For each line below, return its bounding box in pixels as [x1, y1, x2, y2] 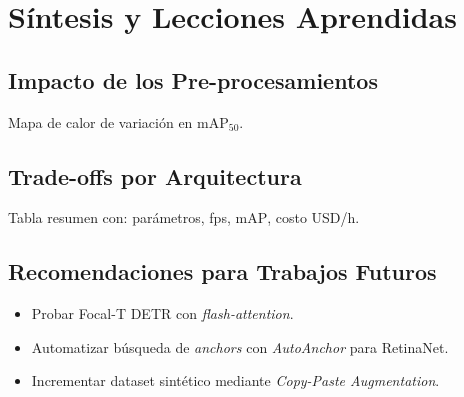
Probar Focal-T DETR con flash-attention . [31, 303, 294, 324]
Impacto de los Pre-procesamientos [8, 64, 378, 95]
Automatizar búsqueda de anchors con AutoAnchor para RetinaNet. [31, 336, 449, 357]
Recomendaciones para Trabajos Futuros [8, 256, 437, 287]
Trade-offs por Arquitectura [8, 160, 302, 191]
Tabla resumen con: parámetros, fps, [8, 207, 231, 228]
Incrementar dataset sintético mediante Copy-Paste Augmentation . [31, 370, 440, 391]
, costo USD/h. [267, 207, 360, 228]
